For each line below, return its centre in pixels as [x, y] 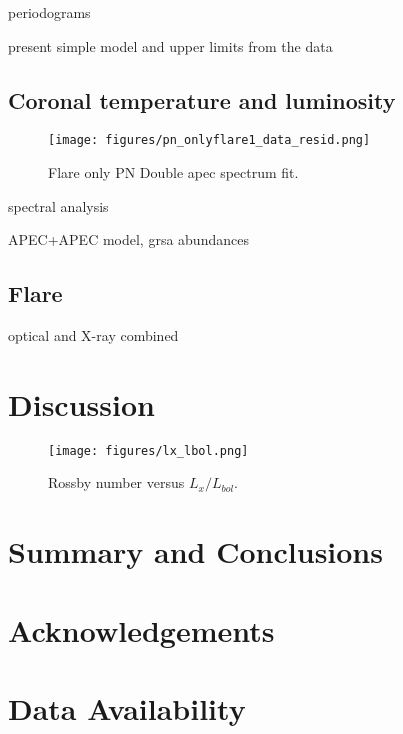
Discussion [81, 403]
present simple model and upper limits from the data [170, 45]
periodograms [49, 12]
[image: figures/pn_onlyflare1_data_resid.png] [209, 140]
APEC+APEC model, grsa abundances [128, 239]
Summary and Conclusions [195, 551]
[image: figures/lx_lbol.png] [148, 450]
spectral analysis [58, 205]
